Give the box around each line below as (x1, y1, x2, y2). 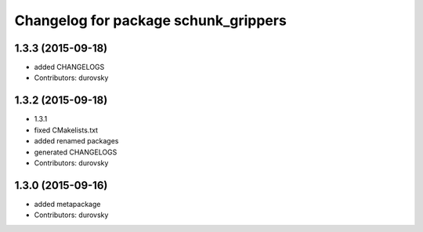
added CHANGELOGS (34, 63, 105, 72)
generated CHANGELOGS (34, 147, 117, 157)
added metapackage (34, 199, 101, 208)
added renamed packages (34, 136, 119, 146)
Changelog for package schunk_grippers (14, 12, 287, 29)
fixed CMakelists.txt (34, 125, 98, 135)
